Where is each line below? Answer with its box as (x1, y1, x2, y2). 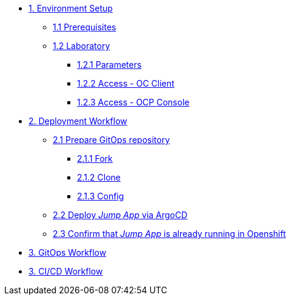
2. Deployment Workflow (28, 116, 127, 126)
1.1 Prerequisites (53, 22, 116, 32)
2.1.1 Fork (77, 153, 113, 164)
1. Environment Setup (28, 3, 113, 13)
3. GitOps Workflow (28, 247, 107, 258)
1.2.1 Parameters (77, 59, 142, 70)
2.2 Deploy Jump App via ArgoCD (53, 210, 188, 220)
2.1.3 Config (77, 191, 124, 201)
